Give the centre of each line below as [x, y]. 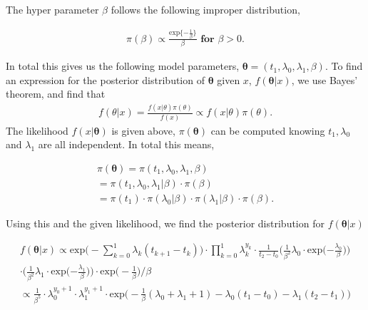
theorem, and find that [56, 94]
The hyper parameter [52, 9]
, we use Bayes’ [324, 79]
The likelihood [37, 130]
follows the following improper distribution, [205, 9]
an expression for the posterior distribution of [105, 79]
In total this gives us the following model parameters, [123, 66]
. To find [344, 66]
